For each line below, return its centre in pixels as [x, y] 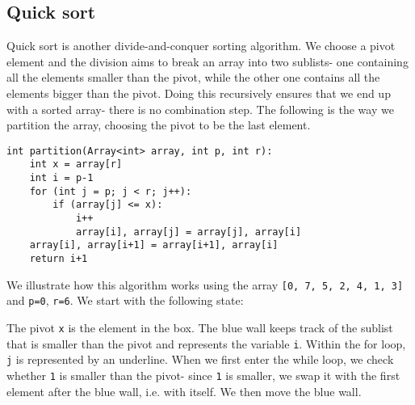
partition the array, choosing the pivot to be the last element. [159, 125]
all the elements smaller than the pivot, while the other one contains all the [193, 77]
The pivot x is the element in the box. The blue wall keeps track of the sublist [200, 327]
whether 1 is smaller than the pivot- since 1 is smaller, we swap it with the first [203, 375]
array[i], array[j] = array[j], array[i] [189, 232]
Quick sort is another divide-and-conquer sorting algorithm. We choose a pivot [201, 46]
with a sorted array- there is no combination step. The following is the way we [200, 109]
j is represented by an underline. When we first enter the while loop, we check [200, 359]
